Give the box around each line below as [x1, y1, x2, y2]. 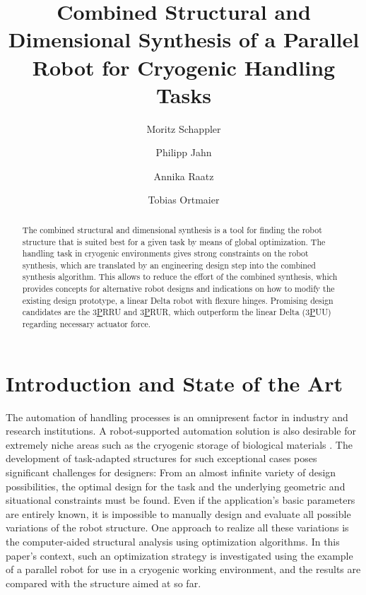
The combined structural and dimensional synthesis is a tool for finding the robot [22, 223, 322, 235]
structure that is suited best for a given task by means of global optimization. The [22, 235, 326, 247]
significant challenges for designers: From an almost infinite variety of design [6, 465, 336, 480]
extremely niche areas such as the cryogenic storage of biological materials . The [6, 437, 353, 452]
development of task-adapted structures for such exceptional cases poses [6, 451, 317, 466]
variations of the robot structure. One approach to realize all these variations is [6, 520, 349, 535]
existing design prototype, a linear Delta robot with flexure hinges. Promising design [22, 294, 333, 306]
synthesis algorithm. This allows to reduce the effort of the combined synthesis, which [22, 271, 338, 283]
